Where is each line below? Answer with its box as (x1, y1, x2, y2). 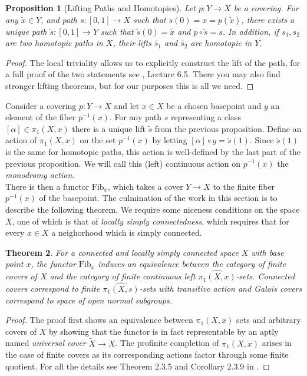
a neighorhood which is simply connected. (51, 226, 202, 239)
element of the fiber (5, 111, 76, 123)
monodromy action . (5, 169, 75, 181)
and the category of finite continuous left (49, 270, 196, 282)
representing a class (170, 111, 241, 123)
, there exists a (241, 13, 295, 25)
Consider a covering (5, 99, 77, 111)
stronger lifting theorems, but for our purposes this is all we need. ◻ (5, 79, 254, 91)
